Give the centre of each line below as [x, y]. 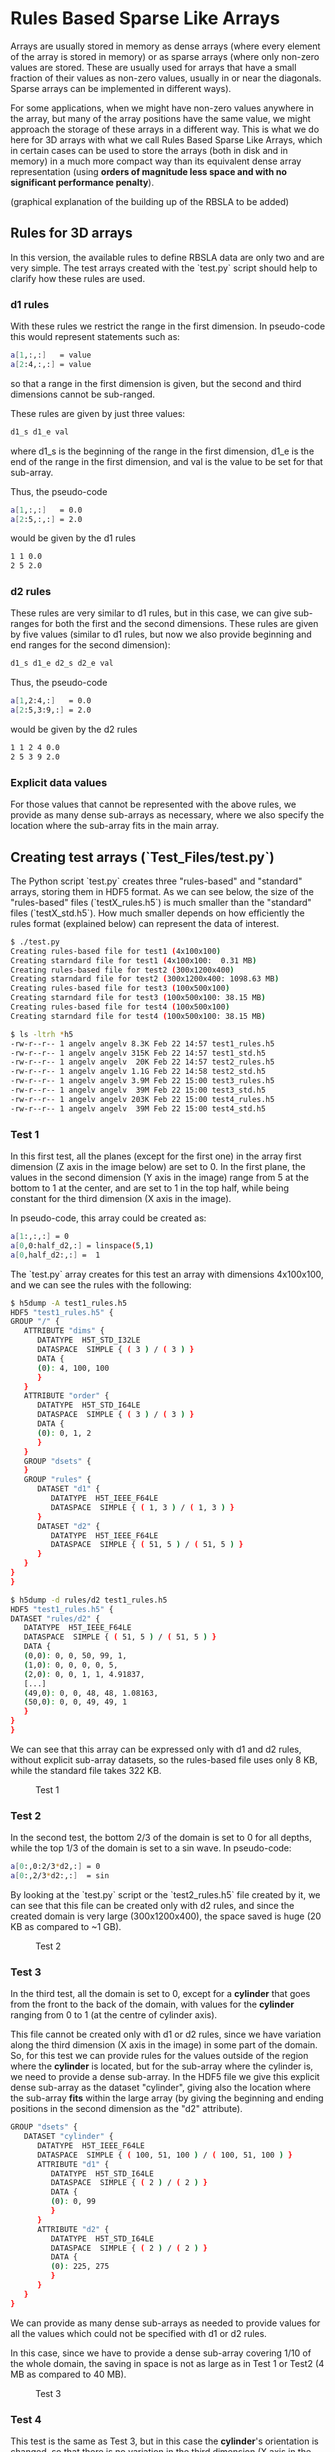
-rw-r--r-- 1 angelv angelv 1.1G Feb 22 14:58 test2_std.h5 [138, 1072]
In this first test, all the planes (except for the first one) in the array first [156, 1156]
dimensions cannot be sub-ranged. [82, 394]
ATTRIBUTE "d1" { [73, 2164]
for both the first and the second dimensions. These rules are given [180, 624]
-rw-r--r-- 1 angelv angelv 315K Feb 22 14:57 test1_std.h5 [138, 1053]
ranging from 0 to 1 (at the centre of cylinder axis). [114, 2015]
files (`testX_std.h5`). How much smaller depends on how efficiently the [157, 913]
